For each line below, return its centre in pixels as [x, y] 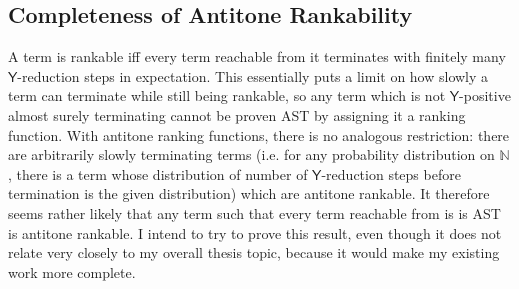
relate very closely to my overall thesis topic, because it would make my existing [254, 252]
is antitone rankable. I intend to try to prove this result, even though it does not [255, 232]
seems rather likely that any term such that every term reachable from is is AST [254, 212]
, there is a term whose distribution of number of [158, 173]
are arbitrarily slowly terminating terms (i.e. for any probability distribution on [251, 154]
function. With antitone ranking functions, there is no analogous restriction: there [259, 134]
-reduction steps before [391, 173]
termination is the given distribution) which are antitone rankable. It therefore [249, 193]
